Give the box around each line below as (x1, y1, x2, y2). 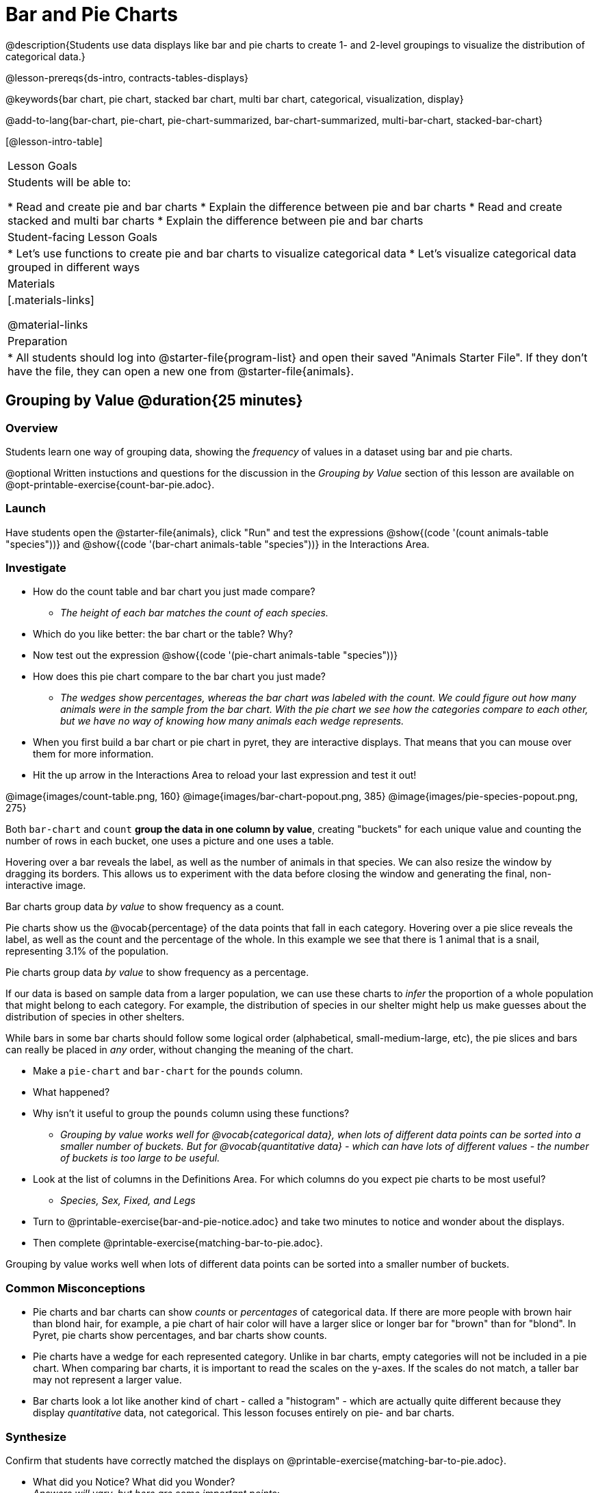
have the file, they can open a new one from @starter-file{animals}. (8, 364, 354, 378)
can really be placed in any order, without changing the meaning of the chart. (5, 1044, 354, 1056)
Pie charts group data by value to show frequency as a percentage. (5, 966, 309, 979)
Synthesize (5, 1429, 67, 1444)
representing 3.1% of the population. (5, 945, 169, 957)
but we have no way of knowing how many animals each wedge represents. (60, 715, 404, 727)
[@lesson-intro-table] (5, 135, 103, 147)
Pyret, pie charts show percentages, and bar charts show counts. (33, 1329, 327, 1342)
